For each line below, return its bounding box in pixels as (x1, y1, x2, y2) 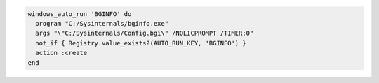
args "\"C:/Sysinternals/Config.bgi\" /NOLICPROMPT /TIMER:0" (35, 29, 254, 38)
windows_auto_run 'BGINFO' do (27, 10, 132, 17)
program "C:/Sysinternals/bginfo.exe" (35, 20, 168, 27)
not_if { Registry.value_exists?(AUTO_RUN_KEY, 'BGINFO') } (35, 39, 246, 47)
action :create (35, 49, 88, 57)
